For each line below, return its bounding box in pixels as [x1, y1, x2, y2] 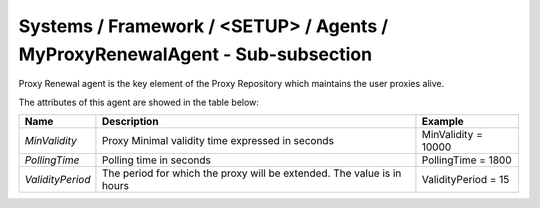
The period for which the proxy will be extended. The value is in [101, 166, 402, 180]
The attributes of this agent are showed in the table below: [18, 96, 260, 108]
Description [101, 115, 159, 129]
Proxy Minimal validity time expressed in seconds [101, 134, 335, 148]
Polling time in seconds [101, 153, 212, 167]
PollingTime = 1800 [421, 153, 512, 167]
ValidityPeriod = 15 [421, 173, 510, 187]
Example [421, 115, 464, 129]
